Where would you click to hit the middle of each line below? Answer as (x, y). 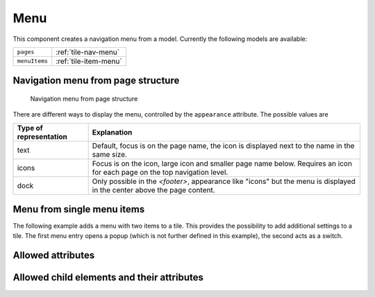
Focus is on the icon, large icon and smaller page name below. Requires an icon (222, 163)
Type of (30, 128)
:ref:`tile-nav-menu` (88, 52)
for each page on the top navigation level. (160, 172)
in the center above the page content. (153, 189)
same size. (110, 154)
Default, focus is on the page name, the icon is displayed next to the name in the (223, 146)
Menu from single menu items (79, 209)
